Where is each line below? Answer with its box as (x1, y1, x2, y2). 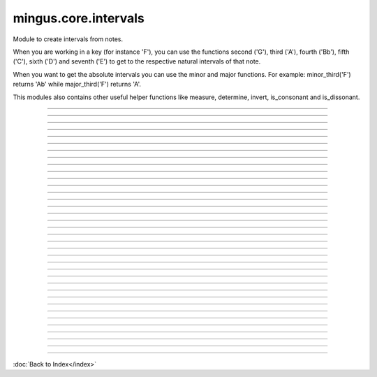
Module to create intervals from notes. (13, 35, 124, 43)
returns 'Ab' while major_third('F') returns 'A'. (13, 80, 142, 89)
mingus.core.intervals (13, 10, 145, 26)
